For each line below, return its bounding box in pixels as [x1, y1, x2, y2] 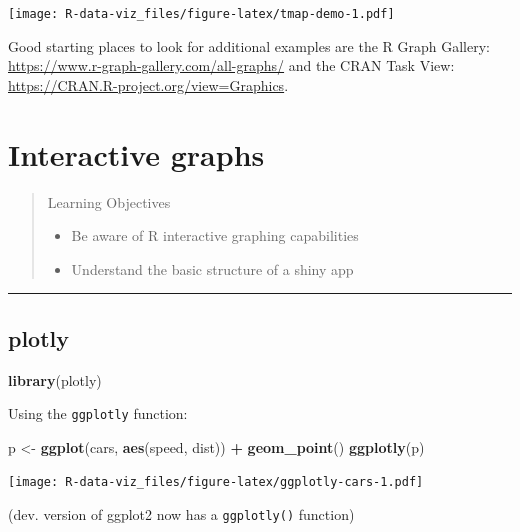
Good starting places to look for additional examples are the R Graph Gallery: [8, 35, 491, 56]
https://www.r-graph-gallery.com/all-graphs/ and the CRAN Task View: [8, 55, 455, 76]
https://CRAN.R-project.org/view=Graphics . [8, 74, 289, 95]
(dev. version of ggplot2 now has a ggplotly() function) [8, 504, 355, 525]
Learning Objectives [47, 191, 171, 212]
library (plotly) [8, 369, 102, 390]
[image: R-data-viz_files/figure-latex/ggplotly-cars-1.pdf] [8, 475, 424, 490]
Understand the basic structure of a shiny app [71, 258, 354, 279]
